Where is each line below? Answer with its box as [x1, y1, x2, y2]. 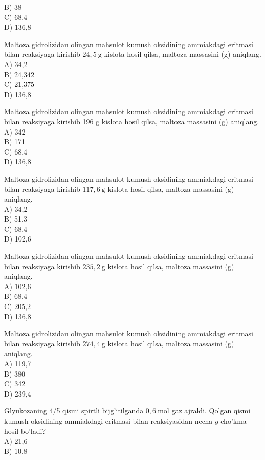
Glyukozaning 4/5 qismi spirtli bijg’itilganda [4, 405, 144, 416]
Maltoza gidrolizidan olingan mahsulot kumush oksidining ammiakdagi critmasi [4, 106, 253, 117]
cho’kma [220, 415, 247, 426]
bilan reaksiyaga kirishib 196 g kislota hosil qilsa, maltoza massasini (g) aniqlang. [4, 116, 259, 126]
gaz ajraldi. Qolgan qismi [171, 405, 251, 416]
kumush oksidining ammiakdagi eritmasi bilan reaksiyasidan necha [4, 415, 213, 426]
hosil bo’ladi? [4, 425, 46, 436]
